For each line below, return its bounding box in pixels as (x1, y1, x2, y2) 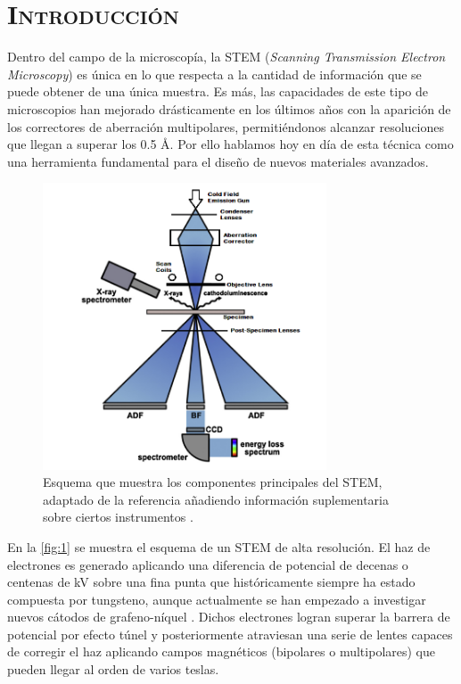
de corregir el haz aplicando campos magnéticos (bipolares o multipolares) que (7, 642, 435, 661)
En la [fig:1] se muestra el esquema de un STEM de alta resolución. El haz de (7, 537, 431, 556)
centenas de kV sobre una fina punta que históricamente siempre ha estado (7, 573, 416, 591)
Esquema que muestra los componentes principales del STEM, (43, 473, 383, 491)
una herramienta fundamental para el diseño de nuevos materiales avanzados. (7, 152, 429, 170)
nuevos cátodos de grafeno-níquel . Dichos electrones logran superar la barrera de (7, 607, 450, 626)
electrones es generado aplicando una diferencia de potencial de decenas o (7, 555, 408, 573)
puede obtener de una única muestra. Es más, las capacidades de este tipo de (7, 82, 429, 101)
